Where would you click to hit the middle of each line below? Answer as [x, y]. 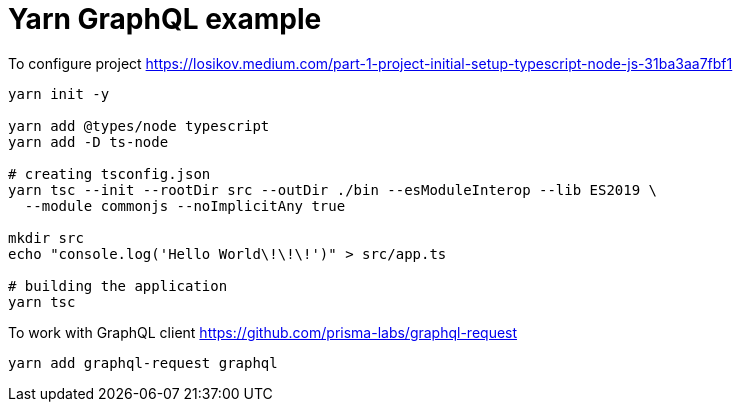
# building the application [118, 285]
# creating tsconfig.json [109, 173]
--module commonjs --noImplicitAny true [185, 205]
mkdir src [46, 237]
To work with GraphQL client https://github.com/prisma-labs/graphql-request [263, 332]
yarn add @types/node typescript [139, 125]
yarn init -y [59, 93]
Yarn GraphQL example [165, 19]
